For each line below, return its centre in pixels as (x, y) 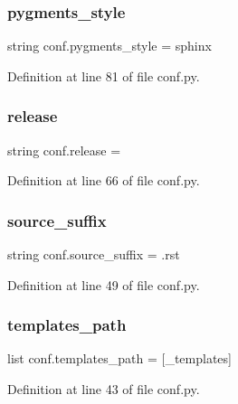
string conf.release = (64, 150)
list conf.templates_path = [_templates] (119, 358)
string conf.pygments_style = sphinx (109, 46)
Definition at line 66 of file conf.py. (104, 180)
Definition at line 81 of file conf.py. (104, 75)
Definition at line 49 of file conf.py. (104, 284)
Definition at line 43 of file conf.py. (104, 389)
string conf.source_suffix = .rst (94, 254)
